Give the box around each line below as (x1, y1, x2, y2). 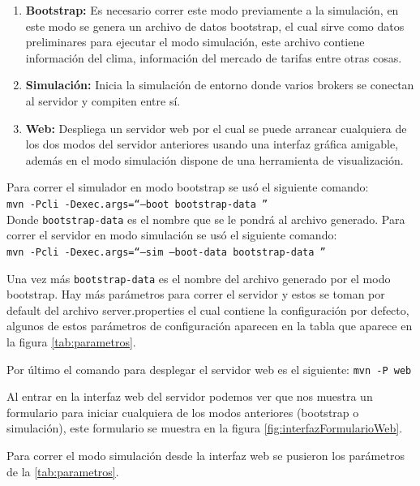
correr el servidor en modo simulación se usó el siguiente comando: (6, 226, 337, 243)
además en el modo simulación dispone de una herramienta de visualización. (25, 151, 404, 168)
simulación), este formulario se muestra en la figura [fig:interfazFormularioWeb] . (6, 419, 403, 437)
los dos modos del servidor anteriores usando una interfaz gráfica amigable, (25, 135, 398, 153)
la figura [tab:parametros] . (6, 333, 136, 350)
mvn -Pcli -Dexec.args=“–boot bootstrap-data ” (6, 198, 268, 210)
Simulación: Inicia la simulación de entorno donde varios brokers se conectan (25, 76, 414, 93)
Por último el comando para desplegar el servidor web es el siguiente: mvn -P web (6, 360, 412, 377)
